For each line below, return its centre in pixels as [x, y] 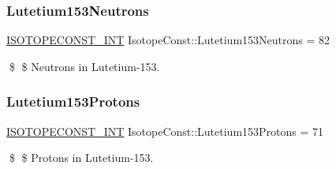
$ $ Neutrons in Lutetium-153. [84, 66]
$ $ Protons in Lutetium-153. [81, 158]
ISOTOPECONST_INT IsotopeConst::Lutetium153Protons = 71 [165, 131]
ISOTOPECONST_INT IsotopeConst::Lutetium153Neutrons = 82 [168, 40]
